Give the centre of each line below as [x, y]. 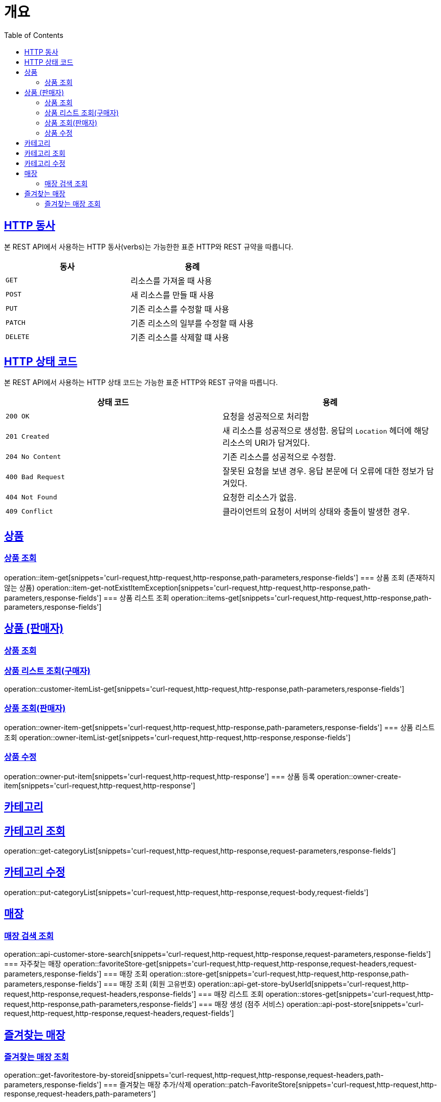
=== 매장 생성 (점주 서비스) [241, 1004]
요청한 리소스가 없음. [260, 498]
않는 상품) [19, 587]
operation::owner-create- [359, 776]
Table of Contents [34, 35]
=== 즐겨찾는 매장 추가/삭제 [147, 1085]
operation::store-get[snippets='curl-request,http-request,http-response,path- [279, 974]
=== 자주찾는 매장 [33, 964]
